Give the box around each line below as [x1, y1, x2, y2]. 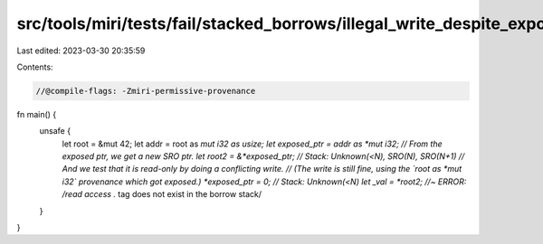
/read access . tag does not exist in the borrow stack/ [62, 189, 262, 200]
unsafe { [39, 126, 71, 136]
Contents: [16, 61, 53, 72]
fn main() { [16, 108, 57, 119]
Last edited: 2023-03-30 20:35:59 [16, 45, 146, 56]
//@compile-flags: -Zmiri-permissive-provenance [35, 86, 256, 96]
